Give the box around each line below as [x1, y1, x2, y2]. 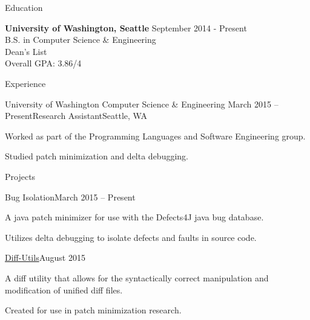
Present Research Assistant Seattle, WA [5, 109, 147, 122]
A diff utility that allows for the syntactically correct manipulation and [5, 271, 269, 284]
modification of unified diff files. [5, 283, 123, 296]
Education [5, 1, 43, 13]
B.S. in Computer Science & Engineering [5, 33, 156, 46]
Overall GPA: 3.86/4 [5, 57, 82, 69]
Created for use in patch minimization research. [5, 304, 182, 316]
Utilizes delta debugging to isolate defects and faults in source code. [5, 231, 257, 243]
